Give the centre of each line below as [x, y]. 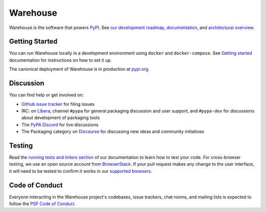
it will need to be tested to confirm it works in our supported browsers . [81, 171]
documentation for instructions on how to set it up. [60, 60]
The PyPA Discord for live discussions [60, 124]
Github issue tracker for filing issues [58, 104]
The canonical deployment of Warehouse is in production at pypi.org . [79, 69]
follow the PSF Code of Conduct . [42, 204]
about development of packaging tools [61, 118]
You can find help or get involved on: [46, 95]
